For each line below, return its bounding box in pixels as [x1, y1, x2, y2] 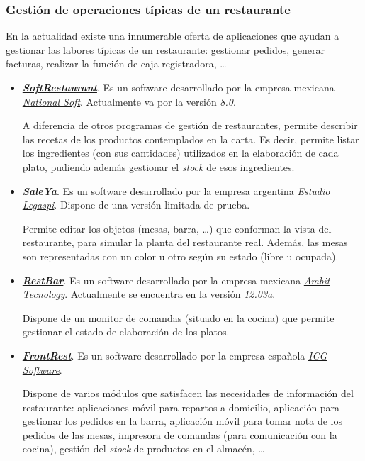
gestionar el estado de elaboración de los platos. [22, 324, 230, 339]
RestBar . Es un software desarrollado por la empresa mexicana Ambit [22, 272, 330, 287]
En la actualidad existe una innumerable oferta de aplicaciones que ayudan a [6, 28, 339, 43]
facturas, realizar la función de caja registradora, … [6, 56, 227, 71]
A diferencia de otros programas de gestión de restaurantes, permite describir [22, 118, 358, 133]
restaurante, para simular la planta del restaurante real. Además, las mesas [22, 235, 348, 250]
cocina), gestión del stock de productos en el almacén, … [22, 441, 265, 456]
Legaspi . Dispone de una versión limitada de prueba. [22, 197, 250, 212]
